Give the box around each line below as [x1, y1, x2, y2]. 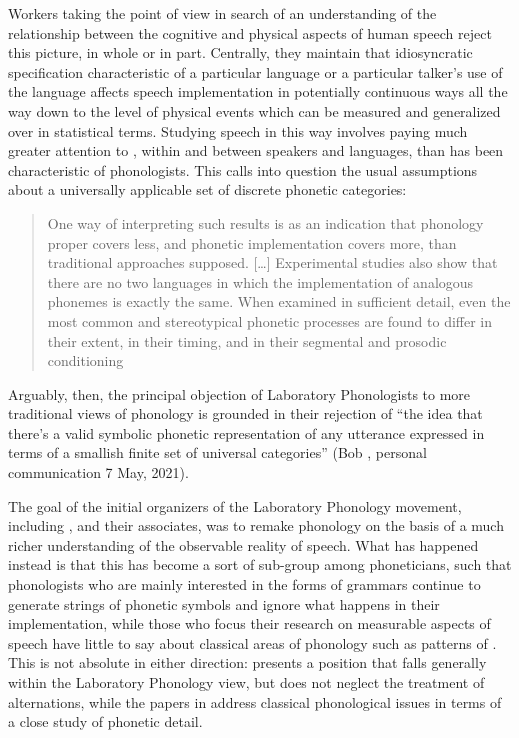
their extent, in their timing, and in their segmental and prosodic [47, 330, 447, 351]
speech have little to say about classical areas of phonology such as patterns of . [8, 632, 497, 653]
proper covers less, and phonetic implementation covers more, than [47, 232, 457, 253]
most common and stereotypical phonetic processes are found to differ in [47, 310, 493, 331]
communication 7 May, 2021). [8, 462, 189, 483]
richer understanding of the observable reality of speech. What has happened [8, 534, 479, 555]
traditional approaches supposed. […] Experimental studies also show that [47, 252, 498, 273]
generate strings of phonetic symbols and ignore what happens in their [8, 593, 440, 614]
